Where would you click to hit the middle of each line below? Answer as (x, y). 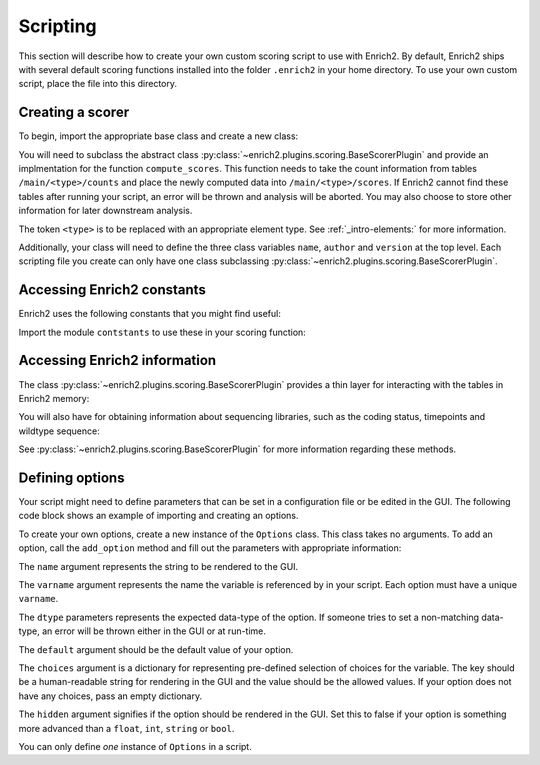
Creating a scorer (74, 112)
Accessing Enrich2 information (117, 360)
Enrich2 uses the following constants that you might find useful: (150, 314)
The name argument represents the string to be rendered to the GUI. (158, 566)
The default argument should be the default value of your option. (156, 649)
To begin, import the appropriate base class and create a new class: (158, 136)
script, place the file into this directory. (98, 84)
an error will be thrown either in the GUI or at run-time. (154, 631)
